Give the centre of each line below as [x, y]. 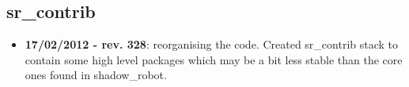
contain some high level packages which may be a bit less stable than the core [214, 59]
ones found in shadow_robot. [96, 75]
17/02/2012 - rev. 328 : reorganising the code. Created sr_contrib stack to [212, 44]
